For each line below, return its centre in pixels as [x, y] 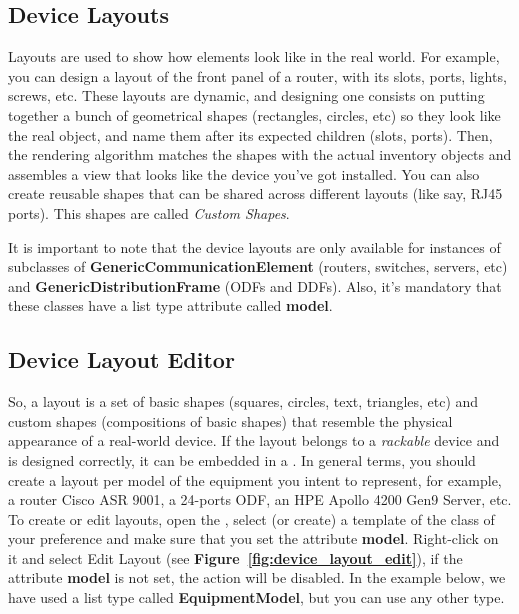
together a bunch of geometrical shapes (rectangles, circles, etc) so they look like [254, 114]
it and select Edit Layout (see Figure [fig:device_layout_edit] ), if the [235, 557]
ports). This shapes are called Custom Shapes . [149, 212]
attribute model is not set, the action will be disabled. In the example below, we [257, 577]
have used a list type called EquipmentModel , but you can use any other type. [256, 597]
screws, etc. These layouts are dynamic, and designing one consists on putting [246, 95]
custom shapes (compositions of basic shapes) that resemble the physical [230, 420]
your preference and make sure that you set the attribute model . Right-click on [253, 538]
